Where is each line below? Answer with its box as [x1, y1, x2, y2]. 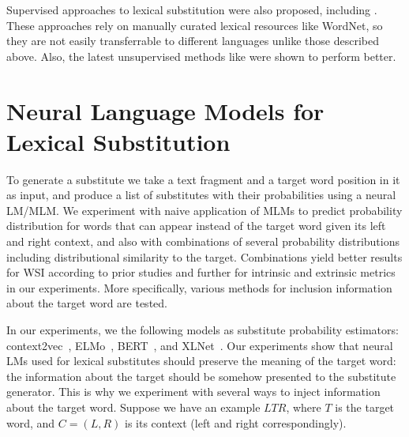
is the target [335, 399, 395, 415]
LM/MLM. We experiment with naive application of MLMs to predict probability [6, 202, 403, 218]
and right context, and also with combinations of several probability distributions [6, 233, 400, 250]
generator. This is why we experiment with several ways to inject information [6, 383, 381, 400]
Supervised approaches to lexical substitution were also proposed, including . [6, 2, 377, 17]
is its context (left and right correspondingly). [125, 414, 347, 431]
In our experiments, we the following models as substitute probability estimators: [6, 322, 399, 338]
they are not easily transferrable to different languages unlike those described [6, 32, 379, 49]
